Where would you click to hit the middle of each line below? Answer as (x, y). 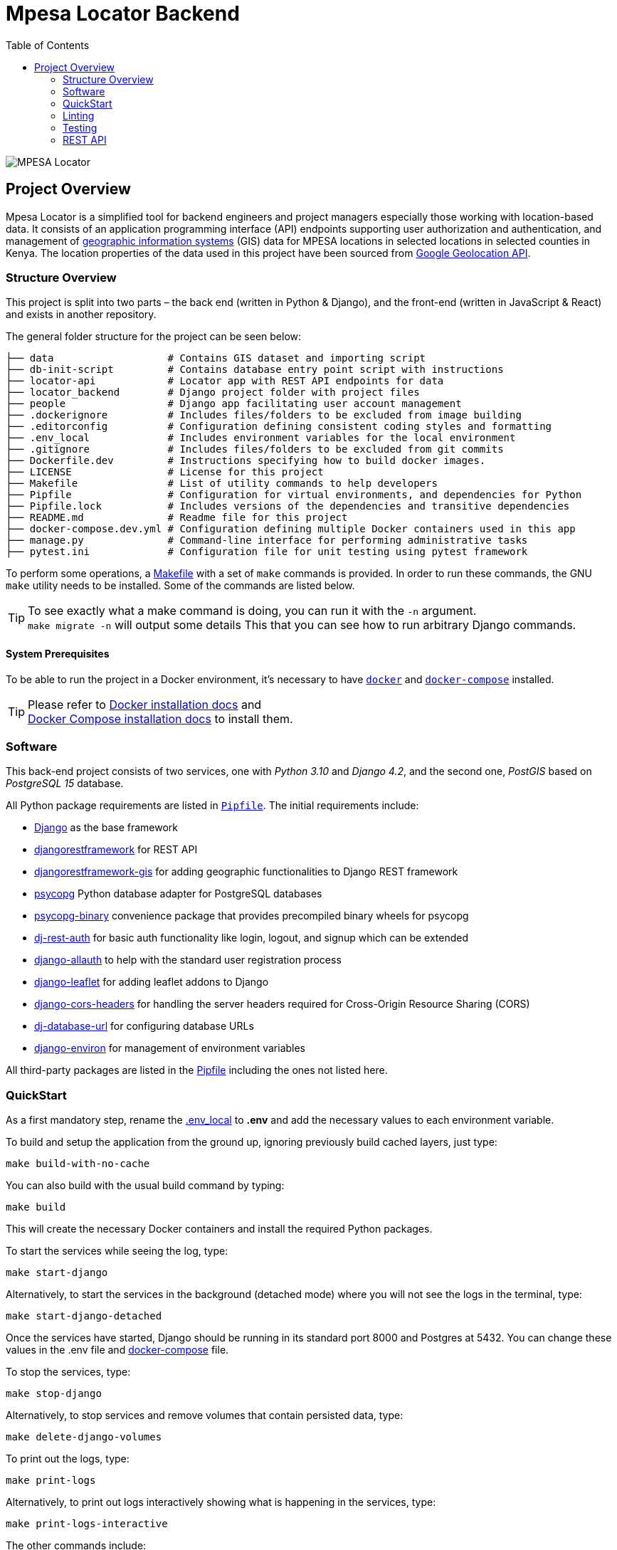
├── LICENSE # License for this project (165, 472)
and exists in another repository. (81, 315)
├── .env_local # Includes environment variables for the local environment (261, 438)
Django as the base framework (106, 828)
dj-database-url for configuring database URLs (144, 1026)
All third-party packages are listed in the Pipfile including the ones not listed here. (197, 1070)
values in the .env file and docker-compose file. (117, 1350)
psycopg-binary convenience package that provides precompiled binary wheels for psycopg (252, 916)
